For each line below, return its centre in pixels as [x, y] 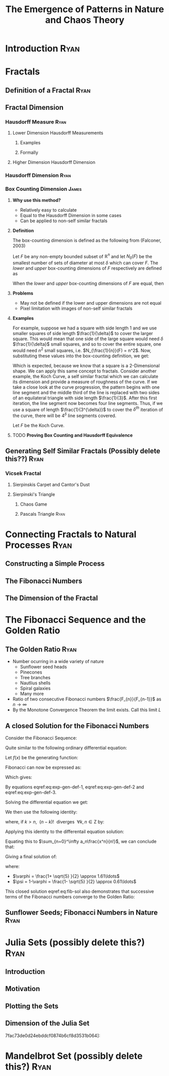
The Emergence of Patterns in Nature [85, 9]
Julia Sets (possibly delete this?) [75, 942]
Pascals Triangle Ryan [43, 514]
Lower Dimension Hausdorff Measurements [58, 133]
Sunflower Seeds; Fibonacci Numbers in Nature [81, 913]
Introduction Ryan [42, 49]
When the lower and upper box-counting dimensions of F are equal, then [88, 283]
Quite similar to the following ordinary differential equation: [66, 748]
